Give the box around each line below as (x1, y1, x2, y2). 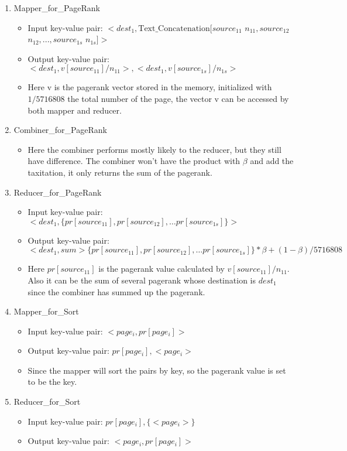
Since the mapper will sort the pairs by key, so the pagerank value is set (28, 364, 286, 376)
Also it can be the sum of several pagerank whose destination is (28, 274, 256, 286)
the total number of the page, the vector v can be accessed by (67, 92, 289, 104)
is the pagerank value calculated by (98, 262, 225, 275)
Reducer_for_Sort (13, 395, 81, 408)
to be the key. (28, 375, 77, 388)
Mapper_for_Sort (13, 305, 79, 317)
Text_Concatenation (138, 24, 210, 33)
